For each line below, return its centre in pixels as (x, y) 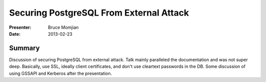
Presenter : (20, 27)
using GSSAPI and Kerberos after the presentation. (61, 73)
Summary (24, 48)
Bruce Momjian (63, 27)
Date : (15, 34)
